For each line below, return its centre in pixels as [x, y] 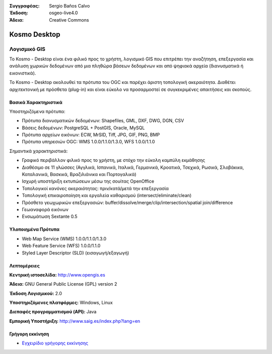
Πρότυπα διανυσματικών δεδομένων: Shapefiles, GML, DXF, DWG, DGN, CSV [103, 121]
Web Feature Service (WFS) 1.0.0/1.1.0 [61, 246]
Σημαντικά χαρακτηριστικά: [39, 151]
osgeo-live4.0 [63, 13]
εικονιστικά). [23, 73]
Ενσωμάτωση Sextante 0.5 [50, 217]
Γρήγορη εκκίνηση [29, 334]
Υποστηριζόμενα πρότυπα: [37, 111]
